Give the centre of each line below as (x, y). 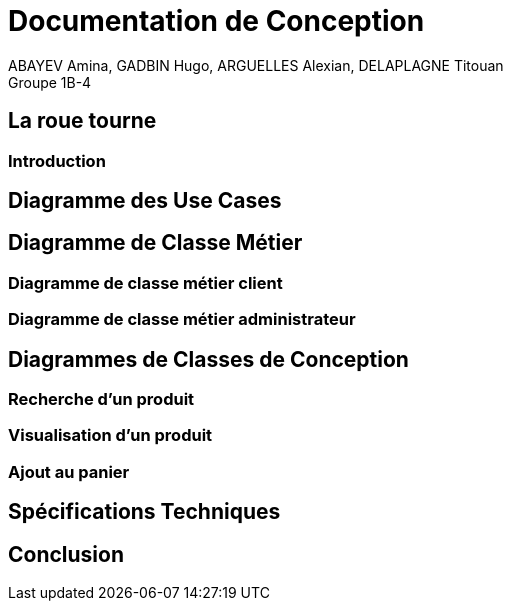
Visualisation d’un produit (110, 435)
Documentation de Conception (216, 21)
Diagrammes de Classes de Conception (208, 359)
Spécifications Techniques (144, 512)
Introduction (57, 160)
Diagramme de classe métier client (145, 282)
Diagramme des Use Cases (145, 201)
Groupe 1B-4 (50, 82)
